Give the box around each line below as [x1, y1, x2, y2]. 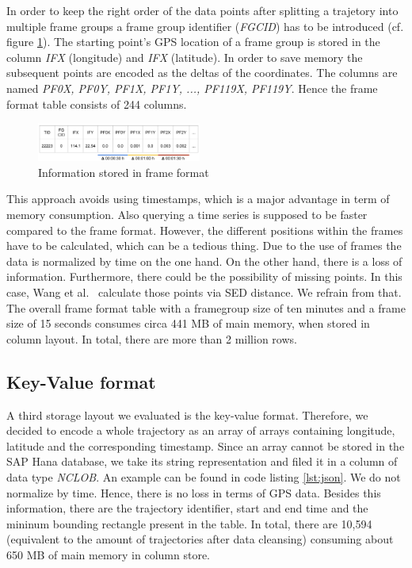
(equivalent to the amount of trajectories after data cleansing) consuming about [6, 531, 394, 547]
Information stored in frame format [38, 163, 209, 180]
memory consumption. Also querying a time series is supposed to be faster [6, 206, 368, 223]
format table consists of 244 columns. [6, 95, 187, 112]
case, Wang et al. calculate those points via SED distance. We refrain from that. [6, 284, 402, 300]
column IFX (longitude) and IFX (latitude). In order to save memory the [6, 48, 363, 65]
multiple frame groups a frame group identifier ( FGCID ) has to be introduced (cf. [6, 17, 404, 34]
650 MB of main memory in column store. [6, 546, 210, 562]
